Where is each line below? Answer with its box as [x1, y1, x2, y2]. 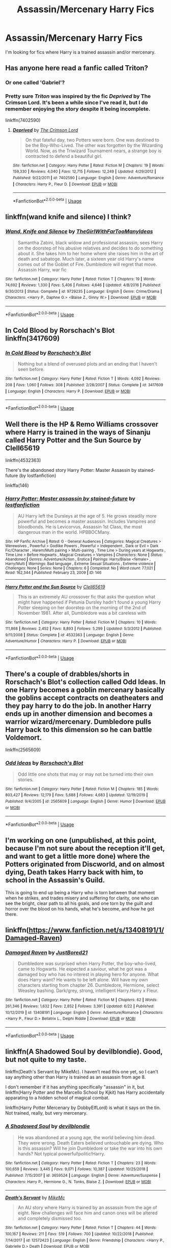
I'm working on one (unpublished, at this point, [5, 836, 156, 845]
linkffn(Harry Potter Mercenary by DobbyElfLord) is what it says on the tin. [5, 1104, 161, 1111]
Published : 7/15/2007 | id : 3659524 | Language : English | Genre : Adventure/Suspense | [5, 1173, 161, 1178]
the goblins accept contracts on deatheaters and [5, 693, 163, 702]
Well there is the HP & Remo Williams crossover [5, 420, 159, 429]
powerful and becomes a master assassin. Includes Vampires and [17, 518, 156, 525]
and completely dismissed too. [17, 1215, 82, 1222]
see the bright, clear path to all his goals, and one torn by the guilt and [5, 900, 153, 906]
